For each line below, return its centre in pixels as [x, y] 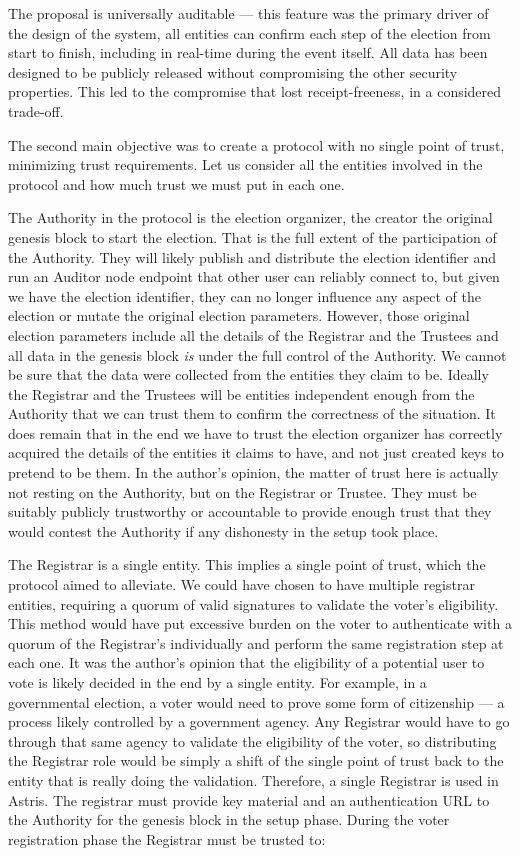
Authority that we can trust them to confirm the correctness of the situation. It [252, 413]
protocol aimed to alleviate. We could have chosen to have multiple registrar [241, 584]
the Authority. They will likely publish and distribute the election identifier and [252, 256]
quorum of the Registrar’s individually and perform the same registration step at [256, 642]
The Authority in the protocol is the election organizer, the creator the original [250, 217]
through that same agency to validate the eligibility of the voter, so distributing [252, 740]
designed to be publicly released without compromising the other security [233, 71]
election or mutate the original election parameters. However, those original [239, 315]
